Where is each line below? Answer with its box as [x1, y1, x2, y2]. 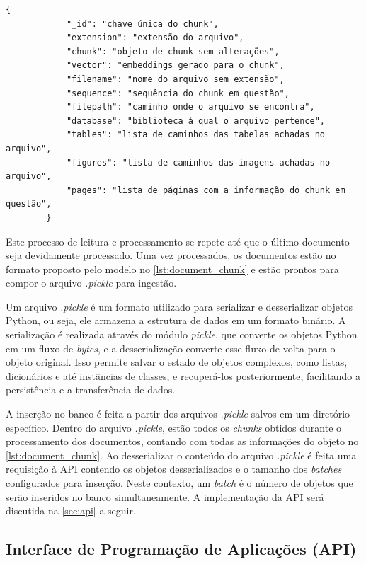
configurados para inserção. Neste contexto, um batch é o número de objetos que [6, 476, 353, 490]
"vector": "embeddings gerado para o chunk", [66, 60, 285, 71]
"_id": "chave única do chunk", [66, 18, 219, 29]
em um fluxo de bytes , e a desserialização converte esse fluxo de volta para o [6, 340, 336, 355]
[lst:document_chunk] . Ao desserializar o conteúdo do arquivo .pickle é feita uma [6, 447, 357, 462]
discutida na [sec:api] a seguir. [6, 503, 136, 518]
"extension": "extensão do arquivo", [66, 33, 244, 43]
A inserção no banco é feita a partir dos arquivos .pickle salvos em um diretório [6, 406, 350, 421]
